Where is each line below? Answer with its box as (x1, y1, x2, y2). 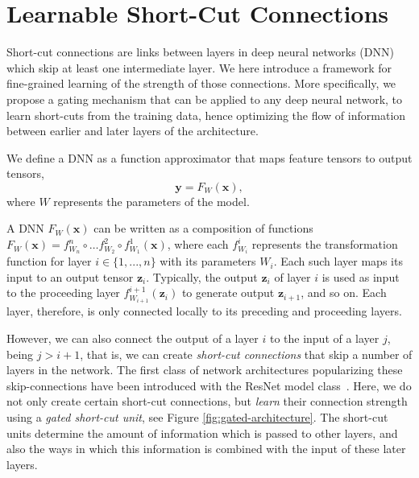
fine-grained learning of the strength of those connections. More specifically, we (6, 75, 396, 92)
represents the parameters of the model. (53, 192, 250, 209)
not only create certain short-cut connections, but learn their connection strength (6, 393, 408, 410)
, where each (167, 236, 229, 253)
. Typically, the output (146, 268, 258, 285)
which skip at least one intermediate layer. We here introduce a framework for (6, 59, 392, 76)
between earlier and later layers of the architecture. (6, 122, 259, 139)
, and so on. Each (301, 284, 387, 301)
